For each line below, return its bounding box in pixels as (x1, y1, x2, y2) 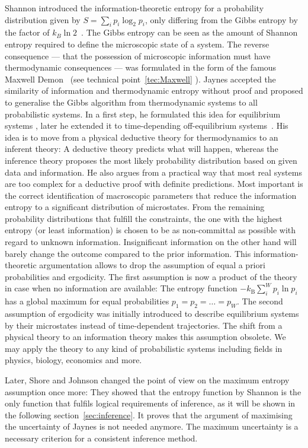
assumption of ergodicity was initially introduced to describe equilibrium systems (5, 307, 299, 320)
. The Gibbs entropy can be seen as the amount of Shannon (81, 26, 298, 39)
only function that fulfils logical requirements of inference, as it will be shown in (5, 397, 296, 409)
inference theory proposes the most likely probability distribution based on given (5, 154, 297, 166)
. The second (237, 295, 283, 307)
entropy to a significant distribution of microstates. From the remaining (5, 201, 265, 213)
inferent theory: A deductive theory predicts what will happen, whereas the (5, 142, 278, 155)
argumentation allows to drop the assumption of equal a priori (39, 259, 265, 271)
